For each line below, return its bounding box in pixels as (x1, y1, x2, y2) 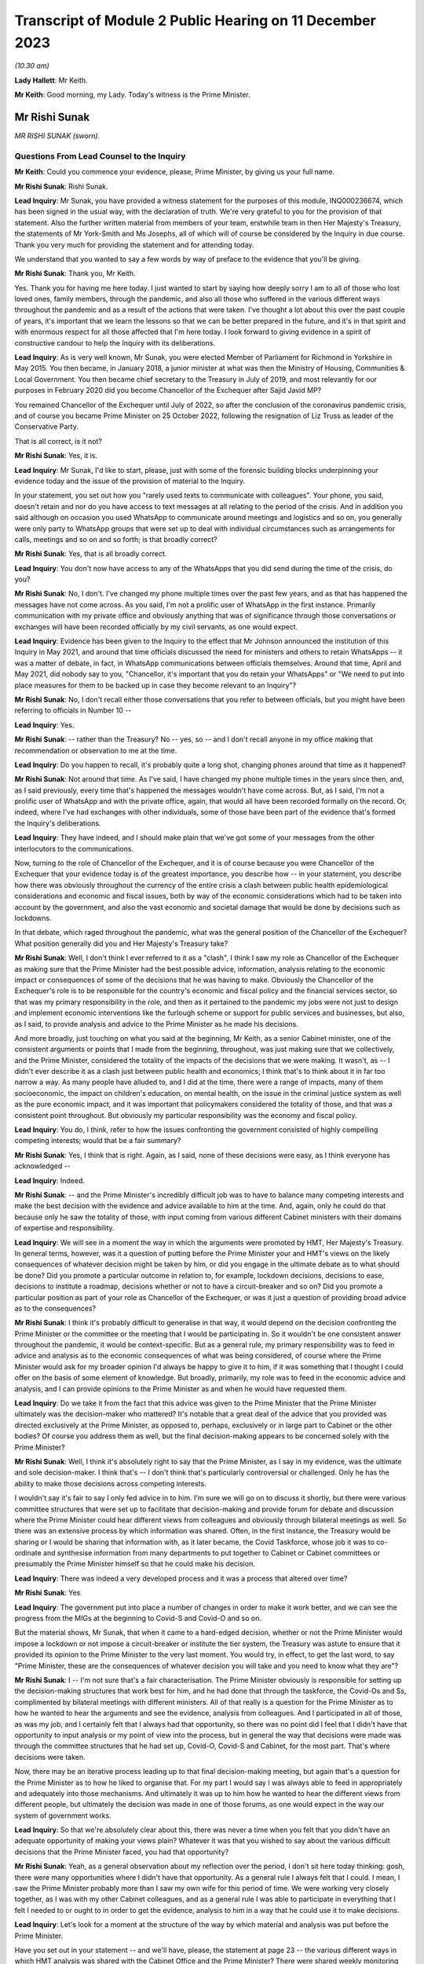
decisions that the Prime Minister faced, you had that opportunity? (14, 1847, 229, 1856)
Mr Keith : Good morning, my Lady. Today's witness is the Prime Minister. (14, 90, 250, 100)
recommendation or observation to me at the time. (14, 746, 177, 755)
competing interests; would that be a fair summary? (14, 1136, 181, 1145)
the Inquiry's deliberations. (14, 818, 101, 828)
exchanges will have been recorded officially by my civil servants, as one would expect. (14, 621, 298, 632)
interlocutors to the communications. (14, 844, 133, 853)
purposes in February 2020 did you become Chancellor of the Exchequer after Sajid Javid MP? (14, 386, 322, 395)
